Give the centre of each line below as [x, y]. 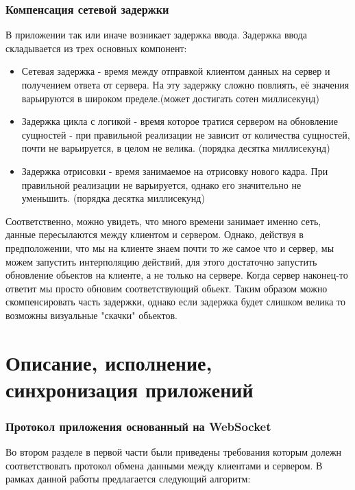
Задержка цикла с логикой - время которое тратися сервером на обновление [180, 121]
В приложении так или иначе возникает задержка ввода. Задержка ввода [157, 35]
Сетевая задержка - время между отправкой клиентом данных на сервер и [176, 71]
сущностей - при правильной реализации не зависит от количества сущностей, [186, 134]
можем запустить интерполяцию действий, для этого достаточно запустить [161, 261]
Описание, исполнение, [109, 362]
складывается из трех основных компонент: [96, 48]
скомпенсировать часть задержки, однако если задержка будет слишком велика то [176, 302]
